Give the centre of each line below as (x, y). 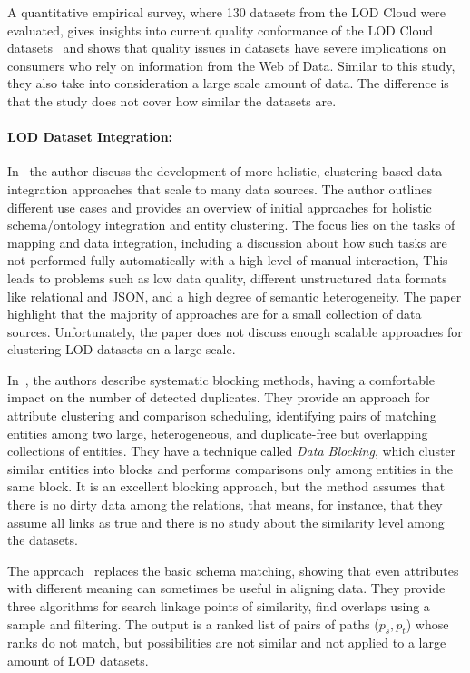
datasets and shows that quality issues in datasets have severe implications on (227, 48)
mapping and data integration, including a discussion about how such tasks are (227, 242)
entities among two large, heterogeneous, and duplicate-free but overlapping (218, 433)
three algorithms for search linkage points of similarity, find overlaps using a (219, 606)
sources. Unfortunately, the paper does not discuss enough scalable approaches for (235, 331)
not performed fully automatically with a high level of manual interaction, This (228, 260)
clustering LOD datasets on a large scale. (122, 349)
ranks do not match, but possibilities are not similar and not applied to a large (227, 643)
